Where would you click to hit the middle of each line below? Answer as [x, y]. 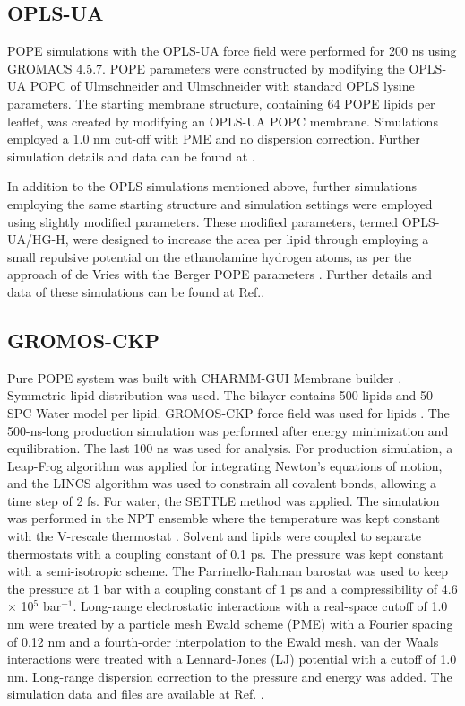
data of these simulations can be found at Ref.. [136, 291]
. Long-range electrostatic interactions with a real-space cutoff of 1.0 [260, 606]
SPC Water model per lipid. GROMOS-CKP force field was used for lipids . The [228, 412]
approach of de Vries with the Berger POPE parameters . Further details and [220, 274]
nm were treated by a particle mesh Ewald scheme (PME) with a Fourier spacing [230, 624]
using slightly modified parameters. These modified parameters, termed [203, 221]
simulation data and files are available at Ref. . [136, 694]
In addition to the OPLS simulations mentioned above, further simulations [212, 186]
